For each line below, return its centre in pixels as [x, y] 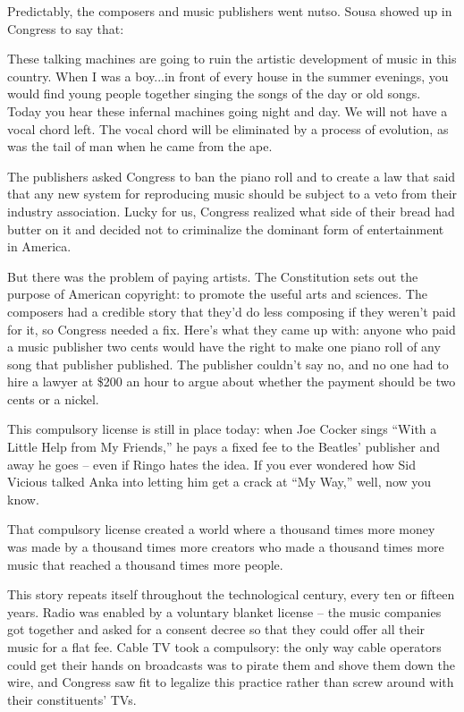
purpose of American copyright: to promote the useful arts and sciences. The [217, 294]
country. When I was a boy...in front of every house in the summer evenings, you [228, 76]
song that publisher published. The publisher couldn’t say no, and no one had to [228, 364]
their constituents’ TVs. [72, 699]
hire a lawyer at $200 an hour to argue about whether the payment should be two [232, 381]
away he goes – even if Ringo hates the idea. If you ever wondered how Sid [211, 464]
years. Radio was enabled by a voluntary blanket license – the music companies [224, 611]
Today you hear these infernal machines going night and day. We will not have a [228, 110]
